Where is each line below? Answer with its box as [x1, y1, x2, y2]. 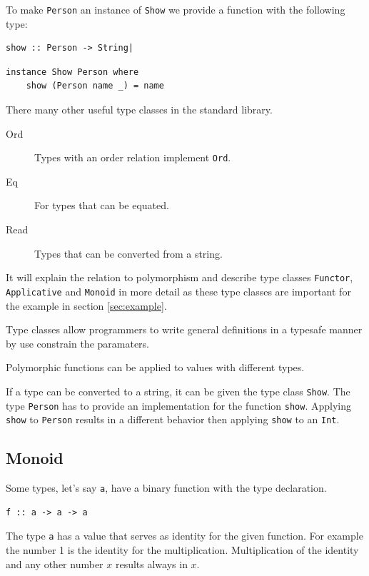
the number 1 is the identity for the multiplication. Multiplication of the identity [6, 542, 359, 557]
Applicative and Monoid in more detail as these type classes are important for [6, 283, 351, 298]
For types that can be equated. [34, 198, 169, 213]
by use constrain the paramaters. [6, 335, 150, 350]
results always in [115, 556, 188, 571]
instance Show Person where [6, 66, 139, 77]
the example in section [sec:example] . [6, 298, 167, 313]
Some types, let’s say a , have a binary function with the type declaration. [6, 480, 327, 495]
